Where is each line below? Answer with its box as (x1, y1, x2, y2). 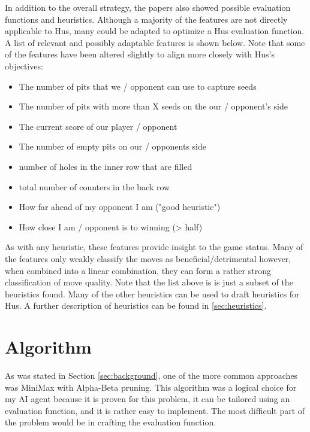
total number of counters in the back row (19, 180, 170, 193)
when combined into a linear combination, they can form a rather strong (5, 264, 272, 276)
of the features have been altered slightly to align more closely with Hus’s (5, 48, 275, 60)
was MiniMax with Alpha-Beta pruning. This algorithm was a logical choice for (5, 381, 297, 393)
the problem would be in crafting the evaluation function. (5, 416, 216, 428)
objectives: (5, 59, 43, 72)
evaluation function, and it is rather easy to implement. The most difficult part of (5, 404, 305, 416)
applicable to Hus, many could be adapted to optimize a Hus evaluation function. (5, 25, 305, 37)
